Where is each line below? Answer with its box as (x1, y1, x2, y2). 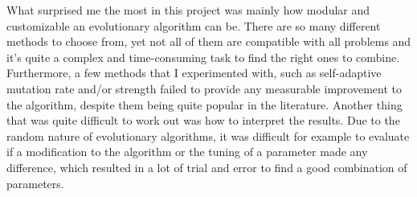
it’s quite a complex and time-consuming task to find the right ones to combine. (6, 48, 400, 65)
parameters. (6, 174, 64, 191)
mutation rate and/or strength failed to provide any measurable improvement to (6, 80, 402, 96)
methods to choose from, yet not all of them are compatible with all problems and (6, 33, 411, 50)
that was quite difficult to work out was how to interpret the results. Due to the (6, 112, 400, 129)
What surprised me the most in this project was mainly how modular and (6, 2, 370, 18)
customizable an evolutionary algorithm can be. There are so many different (6, 17, 381, 34)
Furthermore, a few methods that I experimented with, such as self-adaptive (6, 64, 382, 81)
